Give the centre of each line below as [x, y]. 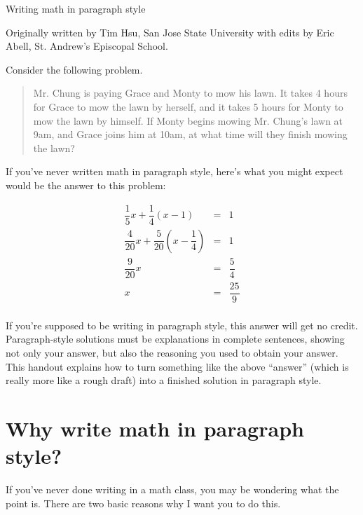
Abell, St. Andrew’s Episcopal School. [87, 46]
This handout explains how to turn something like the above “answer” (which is [177, 366]
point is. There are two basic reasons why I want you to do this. [143, 503]
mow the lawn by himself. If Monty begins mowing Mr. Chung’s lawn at [188, 120]
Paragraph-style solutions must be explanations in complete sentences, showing [175, 339]
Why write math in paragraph [155, 428]
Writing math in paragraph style [76, 8]
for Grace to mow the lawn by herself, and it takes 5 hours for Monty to [188, 106]
